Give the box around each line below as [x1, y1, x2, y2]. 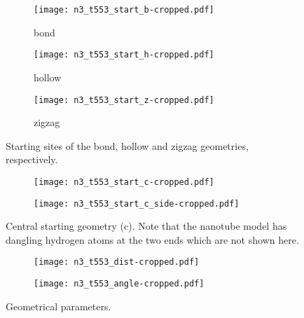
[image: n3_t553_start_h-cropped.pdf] [34, 50, 214, 60]
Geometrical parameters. [6, 298, 111, 313]
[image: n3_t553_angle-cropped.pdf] [34, 279, 205, 289]
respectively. [6, 152, 58, 167]
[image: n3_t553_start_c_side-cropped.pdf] [34, 198, 240, 209]
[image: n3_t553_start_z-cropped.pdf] [34, 95, 214, 105]
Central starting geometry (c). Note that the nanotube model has [6, 219, 287, 233]
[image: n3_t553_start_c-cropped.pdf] [34, 177, 214, 187]
